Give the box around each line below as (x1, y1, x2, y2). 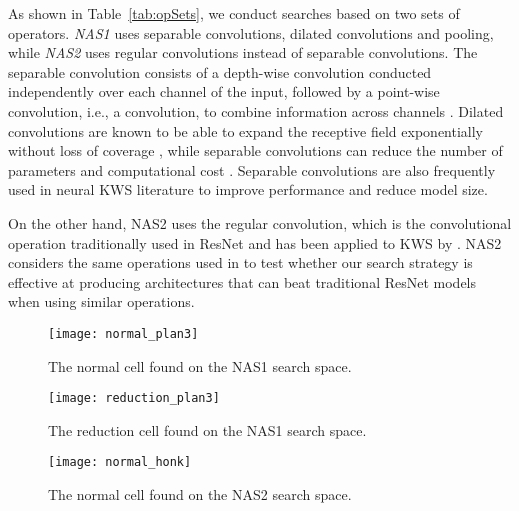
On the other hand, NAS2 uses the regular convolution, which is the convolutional (8, 212, 512, 233)
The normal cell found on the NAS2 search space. (48, 484, 352, 505)
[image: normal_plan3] (48, 326, 199, 341)
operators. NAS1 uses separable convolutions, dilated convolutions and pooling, (8, 22, 494, 43)
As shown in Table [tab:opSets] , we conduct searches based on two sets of (8, 3, 460, 23)
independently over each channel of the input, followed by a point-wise (8, 81, 440, 102)
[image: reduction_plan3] (48, 391, 220, 406)
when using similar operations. (8, 291, 195, 312)
